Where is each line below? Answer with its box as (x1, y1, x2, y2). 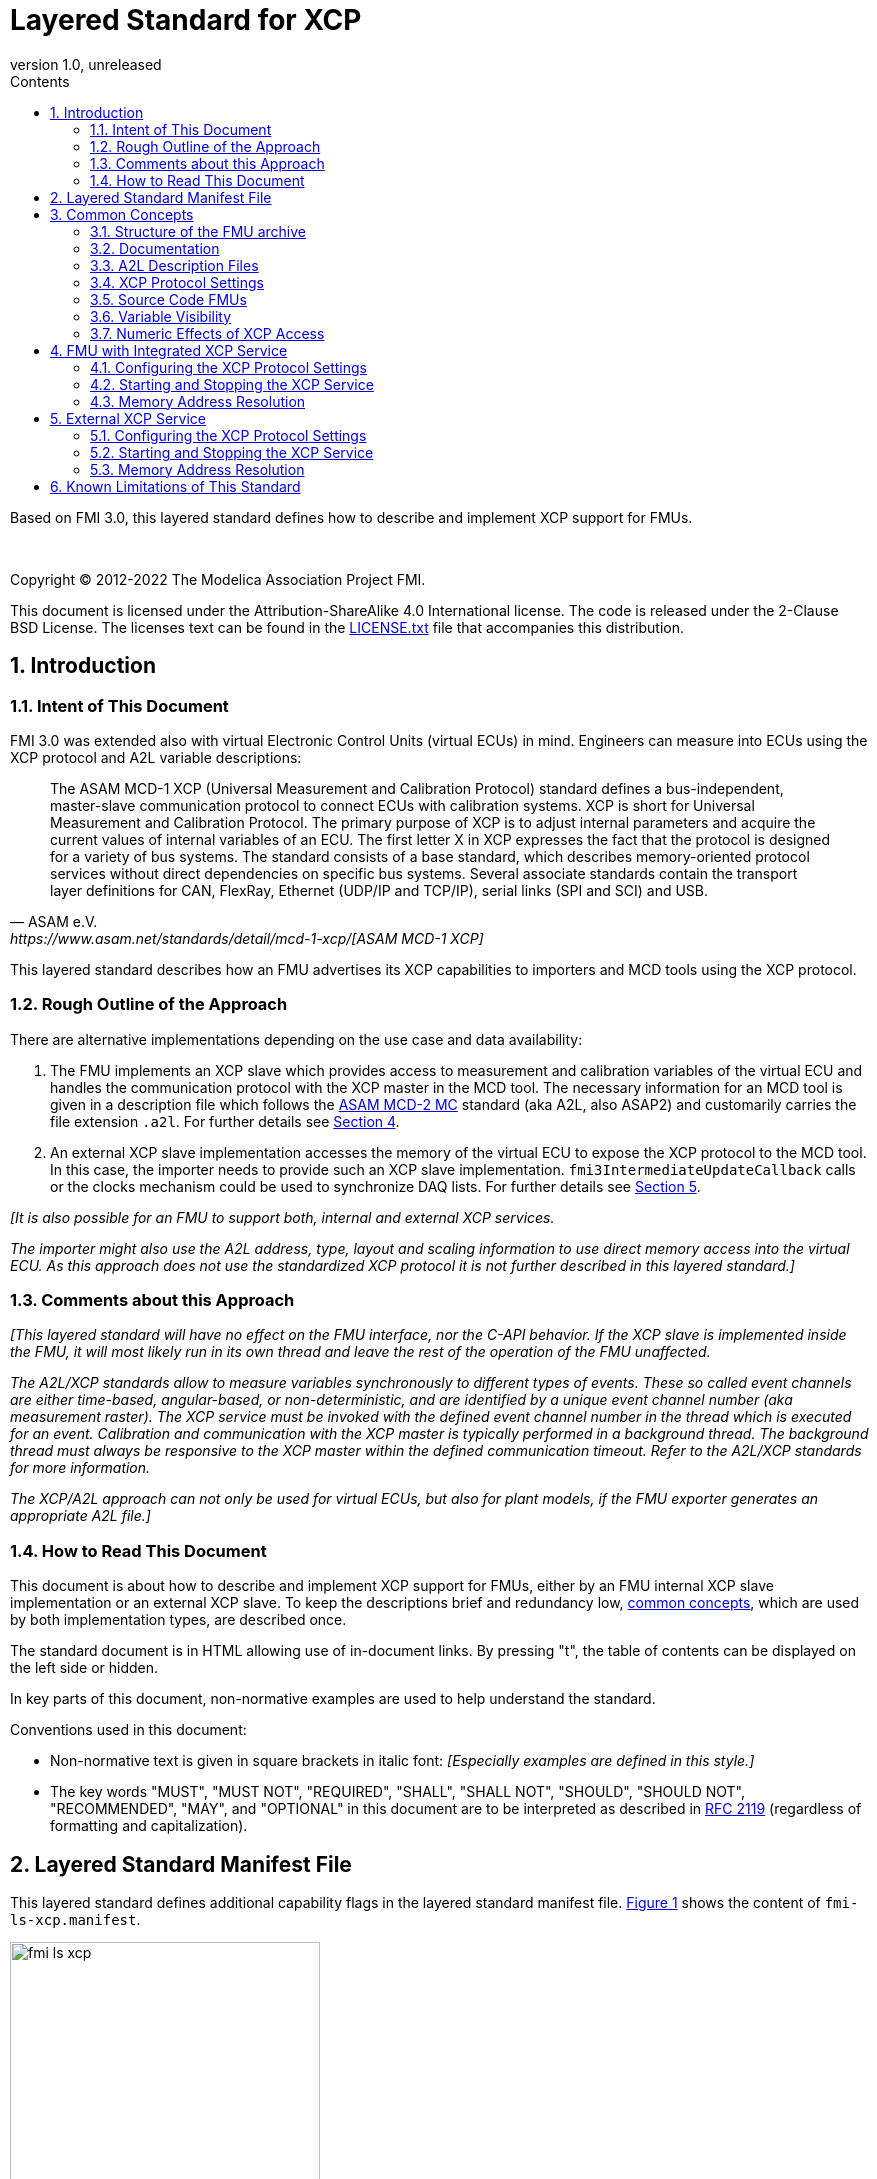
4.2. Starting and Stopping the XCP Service (90, 375, 374, 393)
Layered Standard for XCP (10, 3, 362, 37)
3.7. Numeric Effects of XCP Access (90, 324, 325, 342)
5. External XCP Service (50, 409, 207, 427)
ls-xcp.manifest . (10, 1911, 141, 1929)
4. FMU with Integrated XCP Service (50, 341, 288, 359)
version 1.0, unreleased (10, 55, 162, 73)
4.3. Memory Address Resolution (90, 392, 306, 410)
